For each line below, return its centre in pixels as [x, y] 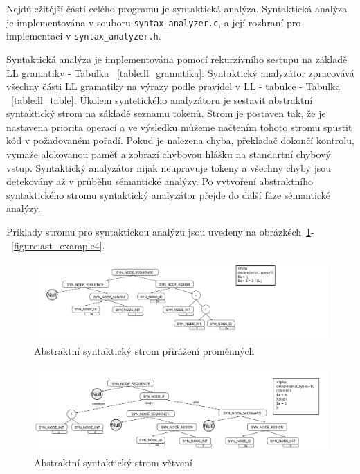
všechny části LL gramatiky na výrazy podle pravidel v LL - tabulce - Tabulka [173, 86]
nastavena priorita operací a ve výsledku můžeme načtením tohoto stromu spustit [179, 126]
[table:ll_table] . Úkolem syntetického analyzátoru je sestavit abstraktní [162, 99]
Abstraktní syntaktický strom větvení [113, 462]
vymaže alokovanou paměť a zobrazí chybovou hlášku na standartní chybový [169, 154]
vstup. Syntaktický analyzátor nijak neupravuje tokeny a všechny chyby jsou [169, 167]
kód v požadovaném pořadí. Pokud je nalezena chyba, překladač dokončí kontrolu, [180, 140]
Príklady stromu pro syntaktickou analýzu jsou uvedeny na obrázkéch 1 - [160, 232]
